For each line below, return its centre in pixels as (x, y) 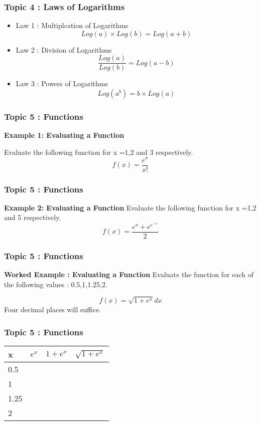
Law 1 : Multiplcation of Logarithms (72, 25)
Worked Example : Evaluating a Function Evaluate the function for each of (129, 274)
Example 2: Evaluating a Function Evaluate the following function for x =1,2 (130, 207)
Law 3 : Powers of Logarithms (62, 83)
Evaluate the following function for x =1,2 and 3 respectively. (99, 152)
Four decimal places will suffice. (53, 309)
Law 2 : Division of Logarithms (64, 49)
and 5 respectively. (33, 217)
